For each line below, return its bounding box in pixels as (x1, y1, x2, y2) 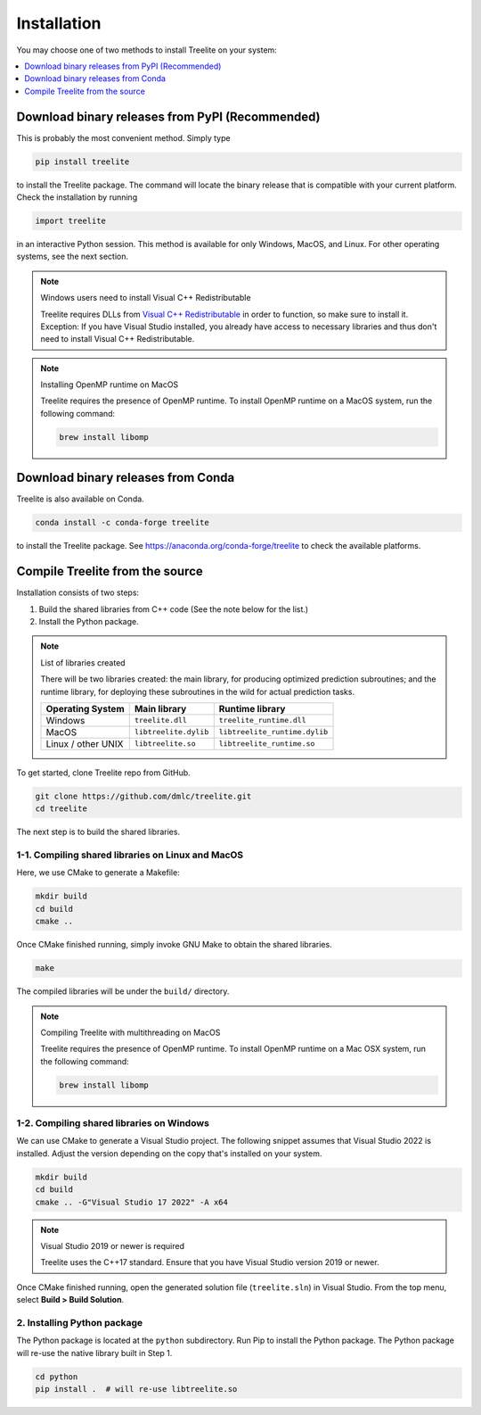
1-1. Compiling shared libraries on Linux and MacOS (16, 848, 244, 861)
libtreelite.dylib (134, 727, 209, 737)
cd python (35, 1371, 78, 1382)
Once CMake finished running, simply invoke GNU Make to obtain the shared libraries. (16, 939, 333, 950)
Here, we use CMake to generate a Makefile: (16, 867, 180, 878)
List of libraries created (40, 657, 126, 668)
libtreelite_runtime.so (218, 739, 315, 749)
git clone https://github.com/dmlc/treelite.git (35, 790, 252, 801)
